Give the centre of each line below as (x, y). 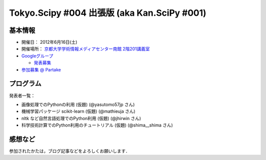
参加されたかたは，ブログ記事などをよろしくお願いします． (69, 151)
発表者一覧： (22, 96)
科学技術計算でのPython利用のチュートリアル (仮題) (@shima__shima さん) (97, 125)
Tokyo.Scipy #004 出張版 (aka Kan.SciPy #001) (108, 13)
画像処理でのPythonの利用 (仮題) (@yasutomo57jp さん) (78, 104)
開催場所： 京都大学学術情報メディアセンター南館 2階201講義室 (86, 49)
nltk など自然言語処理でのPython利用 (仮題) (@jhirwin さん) (81, 118)
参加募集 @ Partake (41, 69)
